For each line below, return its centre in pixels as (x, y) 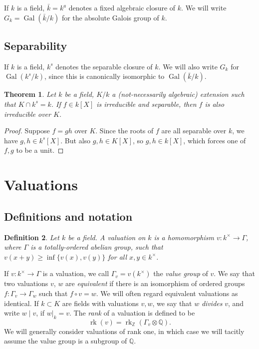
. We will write (204, 7)
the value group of (181, 273)
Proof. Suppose (27, 131)
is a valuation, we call (76, 273)
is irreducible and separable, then (146, 104)
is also (215, 104)
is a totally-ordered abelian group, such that (97, 247)
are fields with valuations (100, 303)
